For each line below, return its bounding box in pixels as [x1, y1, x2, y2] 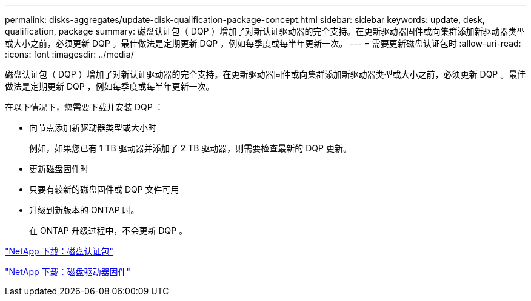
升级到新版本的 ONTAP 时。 [29, 205, 139, 215]
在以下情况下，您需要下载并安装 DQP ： [5, 102, 164, 112]
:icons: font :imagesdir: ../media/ [5, 49, 134, 59]
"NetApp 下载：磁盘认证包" [5, 246, 114, 256]
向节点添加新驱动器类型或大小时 [29, 122, 156, 133]
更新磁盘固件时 [29, 164, 88, 174]
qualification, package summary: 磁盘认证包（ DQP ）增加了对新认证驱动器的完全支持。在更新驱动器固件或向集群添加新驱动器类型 [5, 26, 526, 36]
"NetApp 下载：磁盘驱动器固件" [5, 266, 131, 277]
